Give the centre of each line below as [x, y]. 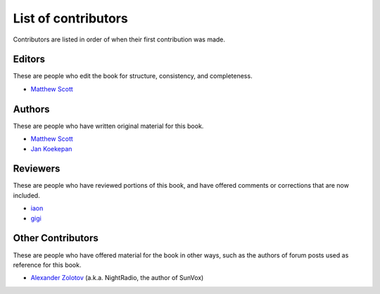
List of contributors [70, 18]
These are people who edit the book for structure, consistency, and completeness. [133, 76]
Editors [29, 59]
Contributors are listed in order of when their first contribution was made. [119, 39]
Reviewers [37, 169]
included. [26, 195]
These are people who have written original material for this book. [108, 126]
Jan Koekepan [51, 148]
